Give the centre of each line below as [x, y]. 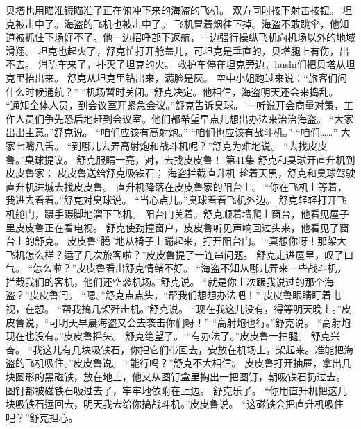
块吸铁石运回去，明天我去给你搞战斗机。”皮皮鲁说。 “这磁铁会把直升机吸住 [175, 404]
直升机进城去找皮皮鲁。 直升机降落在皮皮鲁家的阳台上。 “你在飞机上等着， [176, 186]
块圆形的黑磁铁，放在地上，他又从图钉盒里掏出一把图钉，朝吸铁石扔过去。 [176, 377]
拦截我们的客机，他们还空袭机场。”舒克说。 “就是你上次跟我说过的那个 [165, 281]
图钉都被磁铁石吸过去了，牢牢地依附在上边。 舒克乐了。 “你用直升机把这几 [176, 390]
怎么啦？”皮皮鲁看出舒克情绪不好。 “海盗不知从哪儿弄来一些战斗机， [190, 268]
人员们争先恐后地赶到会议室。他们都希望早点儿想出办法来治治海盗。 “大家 [184, 118]
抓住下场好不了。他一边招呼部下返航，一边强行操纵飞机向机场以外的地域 [190, 37]
